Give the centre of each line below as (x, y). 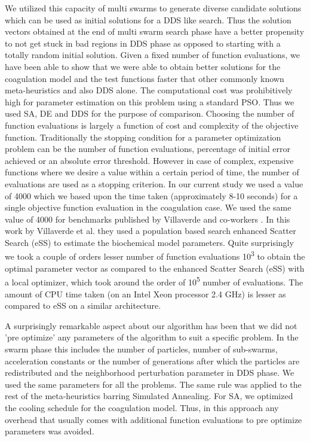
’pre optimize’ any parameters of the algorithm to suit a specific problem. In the (152, 337)
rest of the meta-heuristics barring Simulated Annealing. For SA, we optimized (149, 396)
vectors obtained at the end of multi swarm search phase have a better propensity (155, 31)
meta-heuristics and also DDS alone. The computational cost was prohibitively (149, 90)
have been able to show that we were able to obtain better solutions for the (143, 66)
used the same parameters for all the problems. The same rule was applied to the (153, 384)
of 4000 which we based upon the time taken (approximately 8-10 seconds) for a (151, 195)
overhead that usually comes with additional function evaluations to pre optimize (154, 419)
